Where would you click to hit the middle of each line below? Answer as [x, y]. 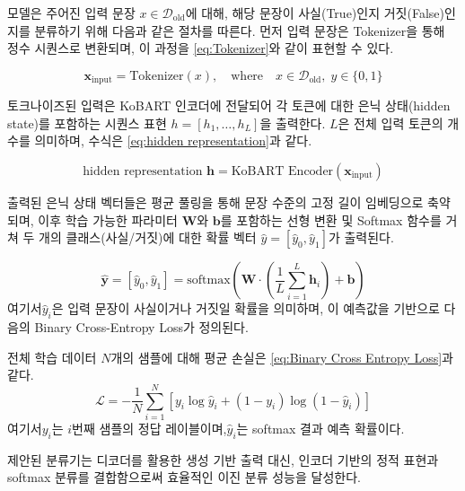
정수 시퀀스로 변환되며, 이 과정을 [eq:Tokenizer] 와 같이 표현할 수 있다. [201, 48]
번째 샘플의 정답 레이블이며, [149, 428]
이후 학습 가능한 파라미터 [108, 219]
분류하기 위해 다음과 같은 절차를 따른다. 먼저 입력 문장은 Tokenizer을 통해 [240, 30]
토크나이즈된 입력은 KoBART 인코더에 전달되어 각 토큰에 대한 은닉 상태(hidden [229, 105]
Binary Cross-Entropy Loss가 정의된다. [141, 327]
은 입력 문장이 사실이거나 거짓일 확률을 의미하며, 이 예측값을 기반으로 [246, 308]
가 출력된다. [361, 237]
